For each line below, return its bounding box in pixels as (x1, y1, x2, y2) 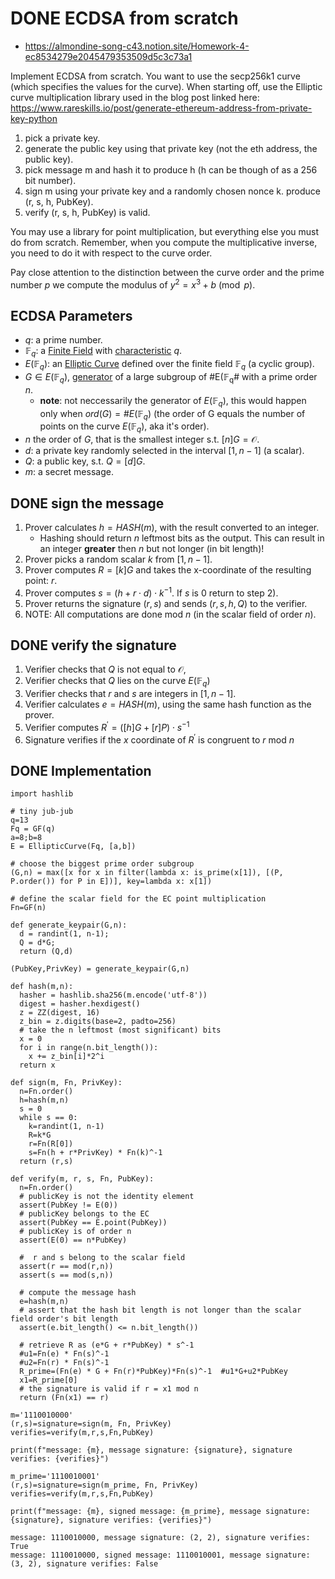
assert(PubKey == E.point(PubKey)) (19, 1218, 168, 1228)
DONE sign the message (10, 495, 165, 512)
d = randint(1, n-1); (19, 929, 110, 939)
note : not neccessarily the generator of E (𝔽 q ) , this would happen (39, 394, 307, 409)
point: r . (24, 575, 58, 586)
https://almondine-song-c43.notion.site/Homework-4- (24, 40, 250, 52)
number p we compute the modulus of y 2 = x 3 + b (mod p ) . (10, 277, 256, 291)
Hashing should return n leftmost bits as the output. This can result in (39, 532, 325, 544)
